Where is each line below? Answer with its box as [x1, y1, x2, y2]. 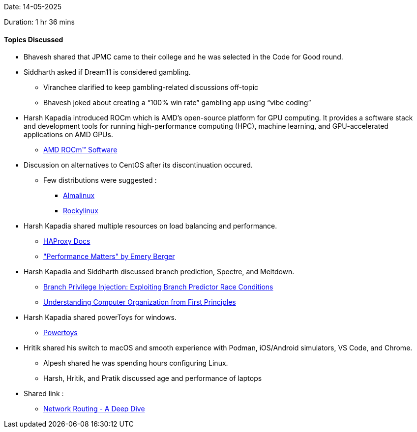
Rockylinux [63, 206, 98, 215]
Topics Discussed [4, 35, 63, 44]
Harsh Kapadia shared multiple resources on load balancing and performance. [24, 222, 277, 230]
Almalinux [63, 191, 95, 200]
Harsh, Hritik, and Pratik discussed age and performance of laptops [43, 374, 262, 383]
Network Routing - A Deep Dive [43, 404, 145, 413]
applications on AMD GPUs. [24, 130, 113, 139]
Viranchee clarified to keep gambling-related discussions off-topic [43, 83, 259, 92]
